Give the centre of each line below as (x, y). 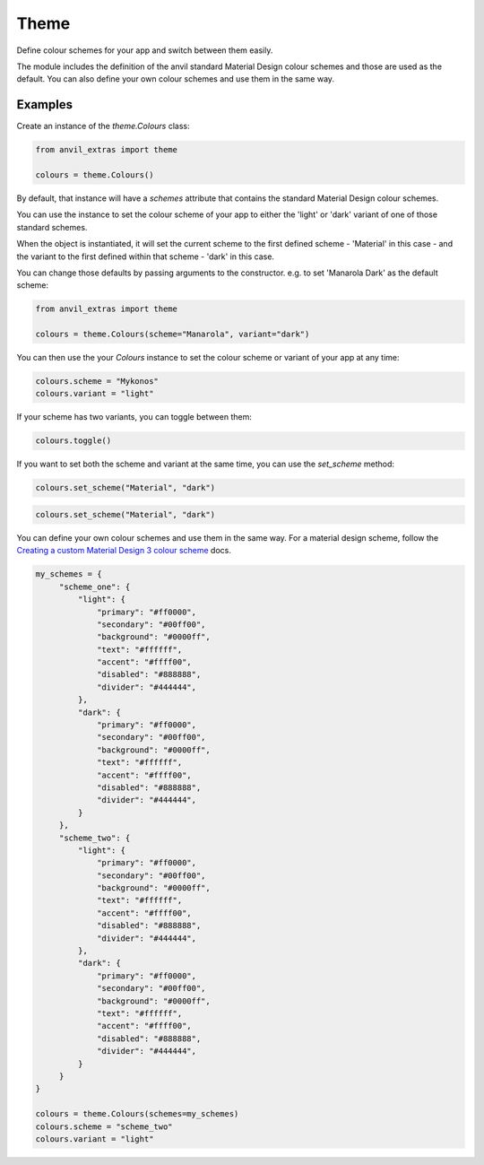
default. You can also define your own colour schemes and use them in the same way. (176, 79)
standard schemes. (52, 227)
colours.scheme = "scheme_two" (104, 1126)
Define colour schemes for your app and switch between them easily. (145, 50)
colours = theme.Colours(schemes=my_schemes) (137, 1114)
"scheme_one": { (95, 587)
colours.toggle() (73, 441)
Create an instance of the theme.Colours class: (103, 126)
